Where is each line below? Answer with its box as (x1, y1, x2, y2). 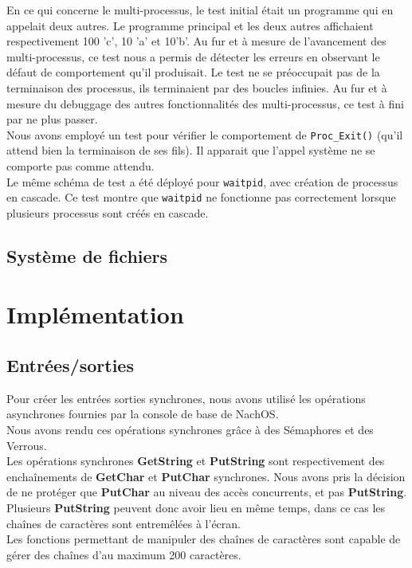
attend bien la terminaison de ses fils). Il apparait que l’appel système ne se (6, 142, 375, 159)
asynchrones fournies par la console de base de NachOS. (6, 405, 279, 422)
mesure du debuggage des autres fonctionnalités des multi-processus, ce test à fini (6, 95, 404, 112)
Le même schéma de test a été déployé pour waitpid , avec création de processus (6, 173, 398, 190)
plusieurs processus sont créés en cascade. (6, 204, 209, 221)
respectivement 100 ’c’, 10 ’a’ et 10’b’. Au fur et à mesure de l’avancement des (6, 33, 386, 49)
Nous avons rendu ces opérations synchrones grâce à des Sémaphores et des (6, 421, 374, 438)
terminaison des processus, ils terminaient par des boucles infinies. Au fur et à (6, 79, 387, 96)
